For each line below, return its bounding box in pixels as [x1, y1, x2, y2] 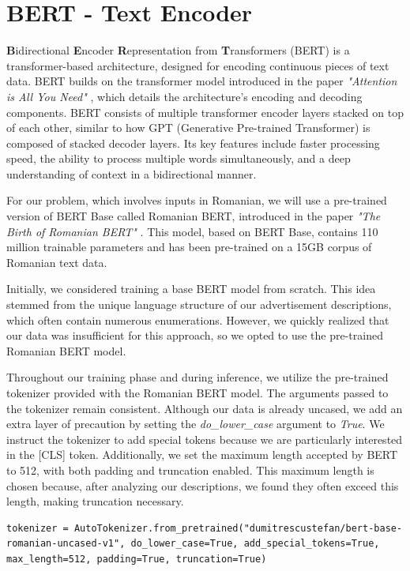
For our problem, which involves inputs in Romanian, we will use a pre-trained [6, 192, 387, 208]
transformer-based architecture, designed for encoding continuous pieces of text [6, 57, 389, 73]
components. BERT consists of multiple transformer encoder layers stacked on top [6, 103, 404, 120]
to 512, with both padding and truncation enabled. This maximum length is [6, 461, 374, 478]
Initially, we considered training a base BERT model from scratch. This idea [6, 280, 376, 297]
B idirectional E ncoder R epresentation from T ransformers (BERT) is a [6, 42, 350, 58]
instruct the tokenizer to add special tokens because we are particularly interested [6, 430, 403, 447]
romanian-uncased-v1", [6, 538, 126, 550]
